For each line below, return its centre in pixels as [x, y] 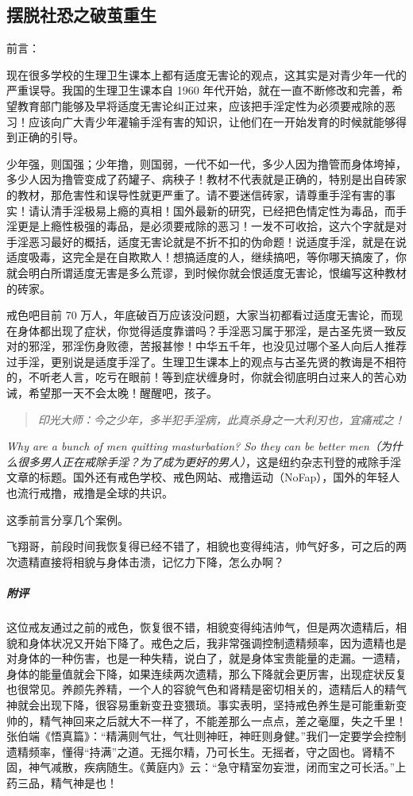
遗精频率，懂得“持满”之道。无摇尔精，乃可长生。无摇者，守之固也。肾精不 [201, 751]
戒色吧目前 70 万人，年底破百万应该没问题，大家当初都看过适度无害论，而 [199, 315]
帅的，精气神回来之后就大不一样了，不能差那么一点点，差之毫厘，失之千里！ [206, 720]
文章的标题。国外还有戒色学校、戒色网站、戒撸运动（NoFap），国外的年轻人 [203, 477]
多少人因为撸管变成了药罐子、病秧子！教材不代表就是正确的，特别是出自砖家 [206, 179]
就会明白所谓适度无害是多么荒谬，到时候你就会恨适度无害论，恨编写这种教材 [206, 272]
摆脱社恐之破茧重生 [81, 15]
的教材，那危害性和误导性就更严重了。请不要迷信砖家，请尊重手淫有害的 [195, 194]
